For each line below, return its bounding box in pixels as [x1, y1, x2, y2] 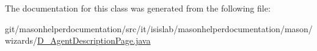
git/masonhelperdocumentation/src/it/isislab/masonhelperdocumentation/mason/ [5, 22, 313, 35]
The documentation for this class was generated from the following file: [5, 2, 271, 14]
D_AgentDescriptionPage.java [37, 34, 151, 47]
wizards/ [5, 34, 38, 47]
